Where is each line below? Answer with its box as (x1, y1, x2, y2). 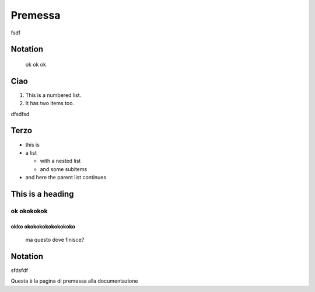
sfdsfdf (10, 266, 29, 274)
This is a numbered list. (25, 91, 82, 99)
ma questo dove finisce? (25, 237, 85, 244)
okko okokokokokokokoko (10, 223, 76, 230)
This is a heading (10, 189, 74, 199)
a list (25, 149, 37, 156)
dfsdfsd (10, 110, 30, 117)
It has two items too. (25, 100, 75, 107)
